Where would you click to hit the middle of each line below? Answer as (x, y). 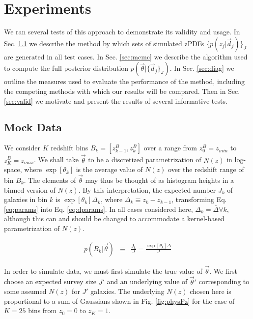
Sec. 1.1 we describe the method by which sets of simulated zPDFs (104, 43)
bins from (42, 310)
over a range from (170, 148)
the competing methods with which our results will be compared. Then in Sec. (122, 91)
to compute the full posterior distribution (66, 68)
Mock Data (33, 127)
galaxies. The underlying (127, 291)
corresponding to (224, 281)
